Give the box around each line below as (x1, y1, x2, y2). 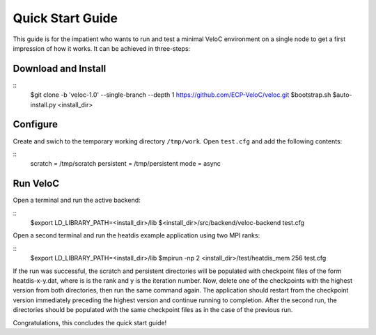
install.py (30, 100, 56, 109)
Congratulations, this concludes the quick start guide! (13, 318, 167, 327)
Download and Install (13, 63, 107, 75)
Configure (13, 118, 58, 130)
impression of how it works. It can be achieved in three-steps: (13, 44, 191, 52)
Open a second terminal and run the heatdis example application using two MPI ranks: (13, 231, 260, 240)
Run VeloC (13, 178, 59, 189)
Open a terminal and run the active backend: (13, 196, 141, 205)
